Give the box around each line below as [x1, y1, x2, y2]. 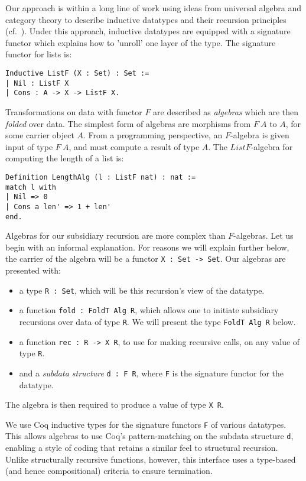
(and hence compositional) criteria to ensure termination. [5, 464, 213, 477]
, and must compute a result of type [69, 140, 200, 152]
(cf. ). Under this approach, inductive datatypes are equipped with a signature [5, 25, 291, 37]
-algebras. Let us [233, 229, 294, 242]
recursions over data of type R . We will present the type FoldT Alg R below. [19, 315, 296, 327]
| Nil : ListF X [5, 79, 69, 87]
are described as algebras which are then [153, 105, 298, 118]
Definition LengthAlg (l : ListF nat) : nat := [5, 173, 196, 181]
